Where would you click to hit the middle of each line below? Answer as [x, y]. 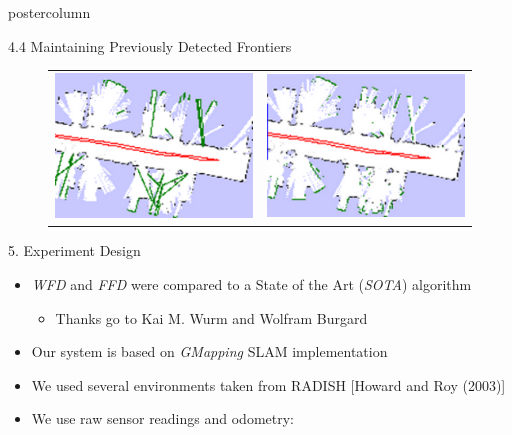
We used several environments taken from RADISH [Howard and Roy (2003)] [268, 384]
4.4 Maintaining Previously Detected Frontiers [150, 45]
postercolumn [49, 12]
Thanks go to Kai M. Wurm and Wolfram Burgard [211, 317]
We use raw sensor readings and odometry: [162, 418]
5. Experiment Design [74, 250]
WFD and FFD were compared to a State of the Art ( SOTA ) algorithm [251, 283]
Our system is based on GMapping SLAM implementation [209, 351]
